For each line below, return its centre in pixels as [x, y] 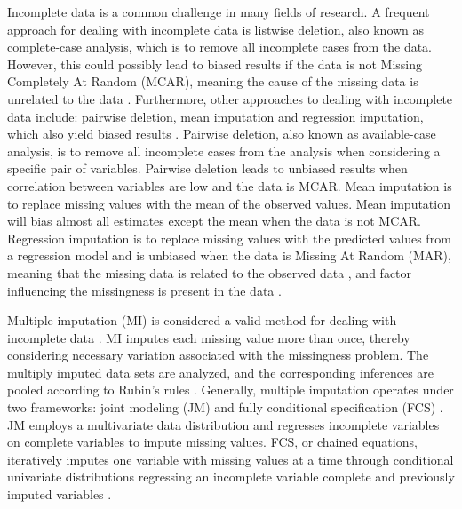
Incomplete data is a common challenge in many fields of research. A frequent [219, 12]
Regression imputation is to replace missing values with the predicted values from [229, 238]
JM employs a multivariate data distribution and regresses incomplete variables [223, 424]
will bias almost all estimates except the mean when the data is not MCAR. [215, 221]
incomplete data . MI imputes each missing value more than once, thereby [209, 337]
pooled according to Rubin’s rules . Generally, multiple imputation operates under [231, 390]
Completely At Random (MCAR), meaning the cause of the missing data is [213, 81]
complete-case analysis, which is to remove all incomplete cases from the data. [220, 47]
